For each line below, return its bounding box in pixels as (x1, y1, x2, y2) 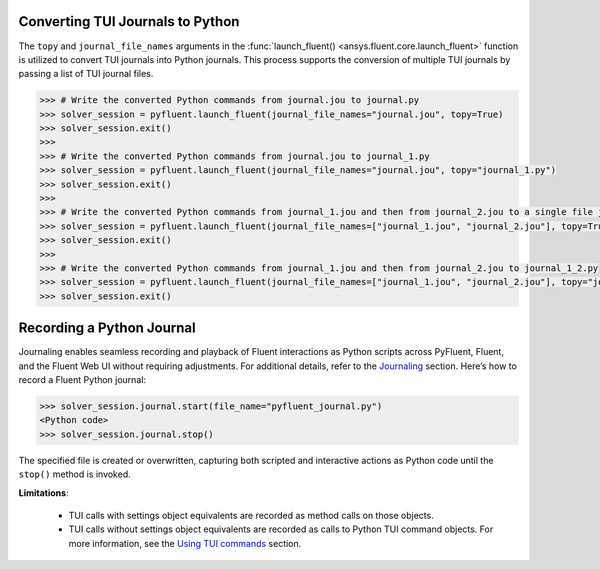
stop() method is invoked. (18, 468, 132, 480)
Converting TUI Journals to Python (18, 13, 240, 30)
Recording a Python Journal (18, 320, 196, 337)
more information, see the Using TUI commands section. (68, 537, 302, 549)
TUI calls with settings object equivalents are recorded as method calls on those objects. (68, 509, 434, 521)
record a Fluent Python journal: (18, 374, 147, 386)
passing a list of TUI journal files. (18, 68, 154, 80)
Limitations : (18, 486, 69, 499)
